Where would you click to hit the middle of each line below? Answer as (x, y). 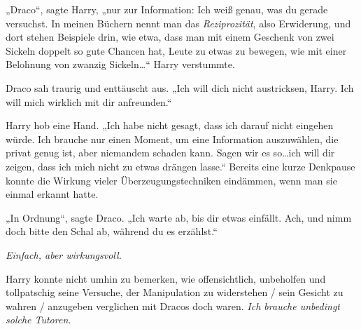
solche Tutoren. (38, 320)
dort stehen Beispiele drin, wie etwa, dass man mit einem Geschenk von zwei (170, 37)
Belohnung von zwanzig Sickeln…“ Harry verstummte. (120, 64)
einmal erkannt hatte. (52, 194)
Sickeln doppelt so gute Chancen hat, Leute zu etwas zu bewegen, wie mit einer (176, 50)
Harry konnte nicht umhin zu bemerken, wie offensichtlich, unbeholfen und (166, 278)
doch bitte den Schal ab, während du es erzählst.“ (112, 231)
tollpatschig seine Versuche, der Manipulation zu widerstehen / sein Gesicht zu (175, 292)
